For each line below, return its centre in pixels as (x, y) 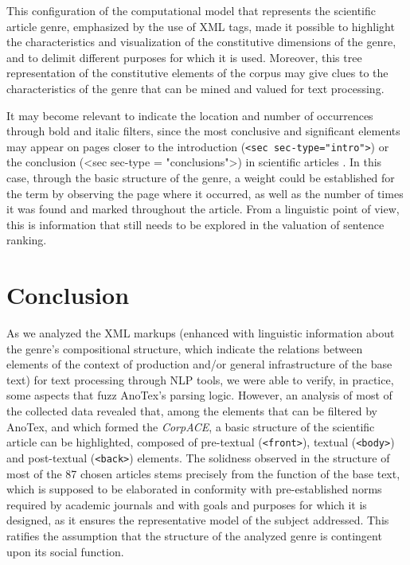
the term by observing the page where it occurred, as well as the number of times (205, 193)
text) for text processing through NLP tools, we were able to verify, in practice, (200, 379)
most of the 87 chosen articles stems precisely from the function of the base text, (203, 473)
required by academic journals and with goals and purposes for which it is (187, 504)
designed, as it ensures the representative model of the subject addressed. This (198, 520)
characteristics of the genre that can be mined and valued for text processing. (195, 88)
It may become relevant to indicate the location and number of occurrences (190, 115)
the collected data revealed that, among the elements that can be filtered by (192, 411)
